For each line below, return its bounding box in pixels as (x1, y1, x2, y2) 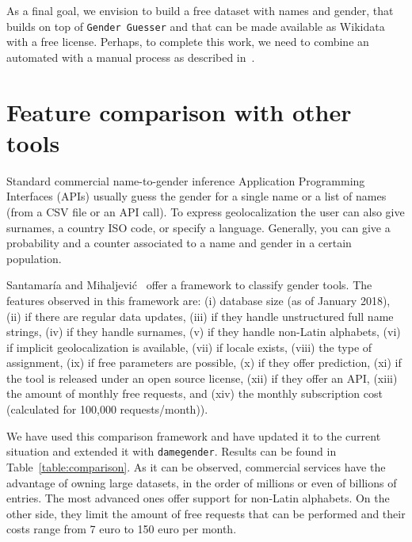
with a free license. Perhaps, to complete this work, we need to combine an (6, 33, 369, 50)
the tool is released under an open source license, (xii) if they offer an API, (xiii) (6, 369, 398, 386)
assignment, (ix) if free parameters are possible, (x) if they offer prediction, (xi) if (6, 354, 402, 371)
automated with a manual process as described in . (6, 48, 255, 65)
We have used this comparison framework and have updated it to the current (6, 427, 381, 444)
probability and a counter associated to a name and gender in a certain (6, 235, 352, 251)
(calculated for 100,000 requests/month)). (6, 401, 208, 418)
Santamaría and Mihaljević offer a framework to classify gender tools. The (6, 277, 372, 293)
